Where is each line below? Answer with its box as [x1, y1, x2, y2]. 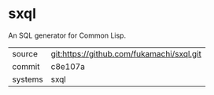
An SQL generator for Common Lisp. [8, 31, 127, 40]
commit [12, 60, 40, 71]
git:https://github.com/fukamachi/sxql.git [50, 48, 202, 59]
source [12, 48, 38, 59]
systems [12, 74, 43, 85]
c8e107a [50, 60, 85, 71]
